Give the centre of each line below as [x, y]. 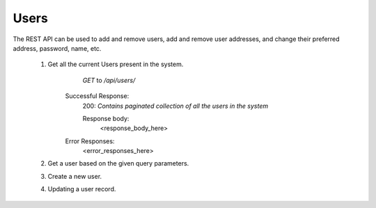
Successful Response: [97, 96]
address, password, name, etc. [57, 48]
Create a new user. [75, 176]
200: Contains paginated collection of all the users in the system [175, 106]
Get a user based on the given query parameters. [118, 163]
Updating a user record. [82, 189]
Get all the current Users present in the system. [116, 64]
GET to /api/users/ [109, 80]
